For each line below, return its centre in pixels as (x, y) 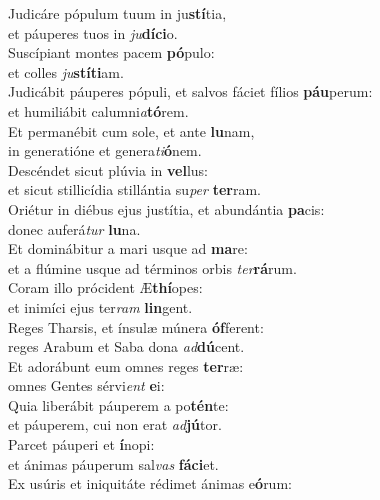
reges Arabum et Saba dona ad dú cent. (126, 346)
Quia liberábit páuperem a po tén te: (118, 404)
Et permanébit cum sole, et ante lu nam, (131, 130)
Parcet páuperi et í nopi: (81, 444)
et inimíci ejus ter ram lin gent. (100, 306)
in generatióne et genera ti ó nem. (105, 150)
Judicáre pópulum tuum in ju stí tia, (117, 13)
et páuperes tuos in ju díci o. (93, 32)
